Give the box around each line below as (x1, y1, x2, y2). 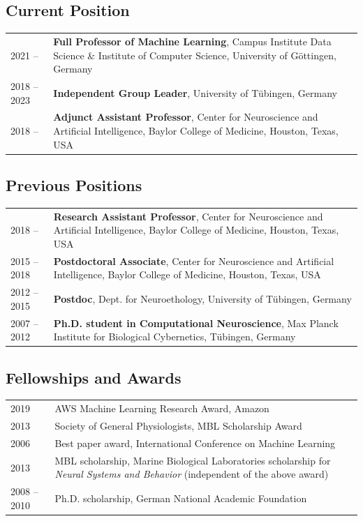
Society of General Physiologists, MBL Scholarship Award (54, 418, 302, 433)
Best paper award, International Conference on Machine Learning (54, 435, 336, 450)
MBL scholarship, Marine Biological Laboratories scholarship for (54, 453, 331, 467)
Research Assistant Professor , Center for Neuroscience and (53, 209, 323, 223)
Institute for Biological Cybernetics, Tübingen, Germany (53, 329, 296, 344)
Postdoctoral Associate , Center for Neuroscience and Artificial (53, 253, 334, 268)
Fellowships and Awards (6, 366, 181, 388)
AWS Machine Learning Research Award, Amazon (54, 401, 269, 416)
